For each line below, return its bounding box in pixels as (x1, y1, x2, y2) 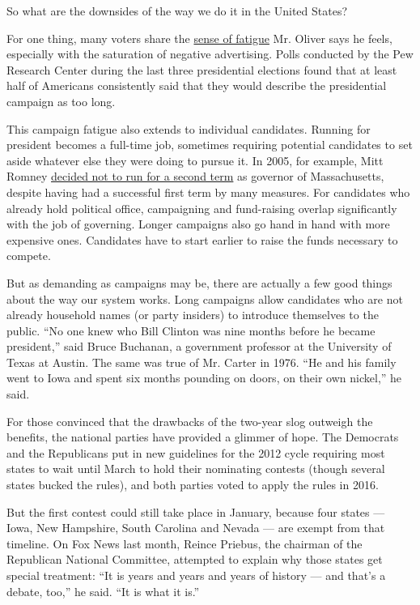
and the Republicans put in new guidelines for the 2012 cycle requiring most (6, 444, 385, 461)
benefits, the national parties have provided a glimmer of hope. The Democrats (6, 428, 399, 445)
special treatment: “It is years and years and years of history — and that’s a (6, 567, 386, 583)
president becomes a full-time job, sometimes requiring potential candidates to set (6, 136, 413, 153)
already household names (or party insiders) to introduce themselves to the (6, 306, 379, 323)
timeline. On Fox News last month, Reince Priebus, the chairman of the (6, 535, 363, 552)
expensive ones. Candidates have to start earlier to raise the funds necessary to (6, 231, 398, 248)
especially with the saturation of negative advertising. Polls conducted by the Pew (6, 45, 414, 62)
